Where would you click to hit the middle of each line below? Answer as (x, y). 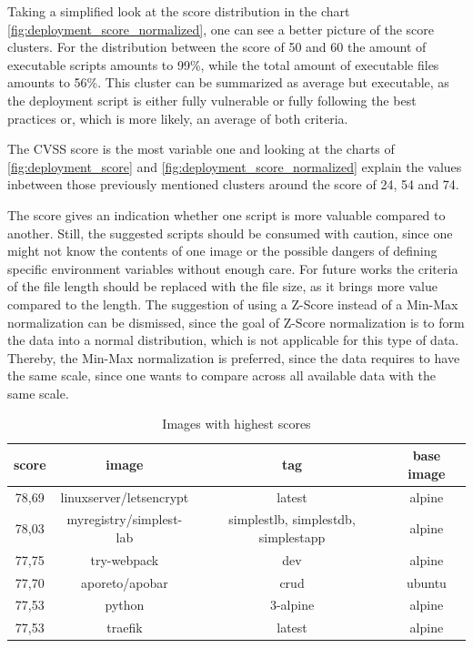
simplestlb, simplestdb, (292, 519)
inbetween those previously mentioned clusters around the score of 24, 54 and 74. (233, 184)
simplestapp (292, 537)
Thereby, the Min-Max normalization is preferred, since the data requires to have (234, 357)
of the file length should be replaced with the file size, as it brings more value (222, 286)
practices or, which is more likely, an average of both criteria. (178, 118)
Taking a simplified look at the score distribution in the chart (179, 11)
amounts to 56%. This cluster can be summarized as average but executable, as (228, 82)
